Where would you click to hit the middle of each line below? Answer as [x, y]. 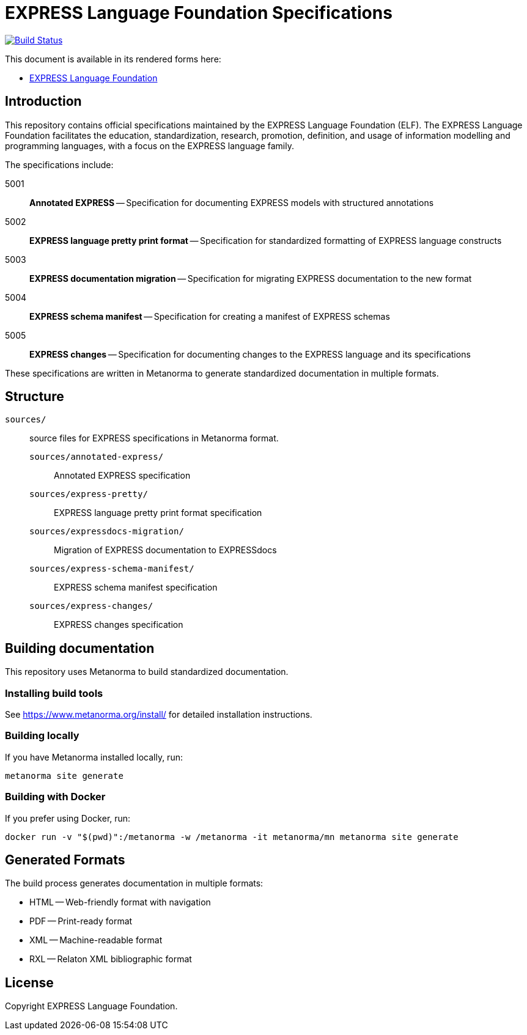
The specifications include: [59, 164]
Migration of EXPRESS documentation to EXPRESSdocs [165, 550]
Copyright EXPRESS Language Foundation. [91, 1006]
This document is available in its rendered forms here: [113, 59]
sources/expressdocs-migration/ [107, 532]
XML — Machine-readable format [96, 940]
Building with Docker [55, 797]
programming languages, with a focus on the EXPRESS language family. [149, 145]
